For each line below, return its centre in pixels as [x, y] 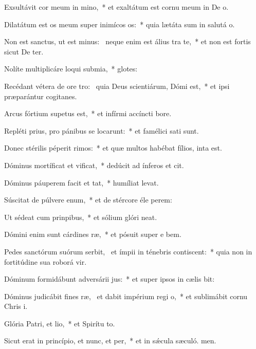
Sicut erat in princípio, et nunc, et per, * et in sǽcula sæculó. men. [110, 341]
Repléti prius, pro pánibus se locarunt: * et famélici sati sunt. [102, 130]
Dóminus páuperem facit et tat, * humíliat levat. [81, 182]
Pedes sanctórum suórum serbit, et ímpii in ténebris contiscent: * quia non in [128, 251]
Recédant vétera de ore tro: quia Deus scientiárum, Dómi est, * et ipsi [117, 86]
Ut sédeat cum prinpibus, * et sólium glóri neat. [81, 217]
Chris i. [16, 306]
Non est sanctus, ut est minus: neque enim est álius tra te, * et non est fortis [127, 41]
